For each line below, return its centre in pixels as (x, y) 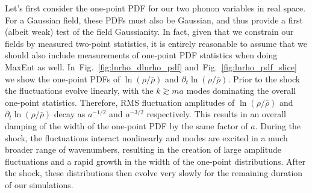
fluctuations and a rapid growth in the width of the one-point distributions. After (155, 161)
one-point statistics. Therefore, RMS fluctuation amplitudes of (120, 102)
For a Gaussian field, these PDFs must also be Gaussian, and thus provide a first (154, 20)
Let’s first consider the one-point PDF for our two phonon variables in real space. (155, 8)
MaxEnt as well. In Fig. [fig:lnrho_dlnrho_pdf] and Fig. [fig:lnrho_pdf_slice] (151, 66)
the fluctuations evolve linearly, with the (79, 90)
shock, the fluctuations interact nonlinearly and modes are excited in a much (146, 137)
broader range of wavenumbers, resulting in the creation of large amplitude (143, 149)
